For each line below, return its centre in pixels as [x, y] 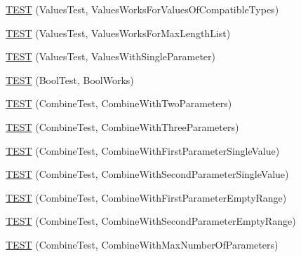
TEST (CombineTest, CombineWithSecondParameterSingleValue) [147, 174]
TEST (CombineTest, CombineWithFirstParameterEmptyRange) [146, 197]
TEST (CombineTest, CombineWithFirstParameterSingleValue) [143, 150]
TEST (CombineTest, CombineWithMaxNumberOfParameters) [142, 244]
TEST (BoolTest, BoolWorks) [70, 79]
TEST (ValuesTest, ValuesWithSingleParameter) [111, 56]
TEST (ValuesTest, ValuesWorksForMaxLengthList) [118, 33]
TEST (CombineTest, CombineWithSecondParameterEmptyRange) [151, 221]
